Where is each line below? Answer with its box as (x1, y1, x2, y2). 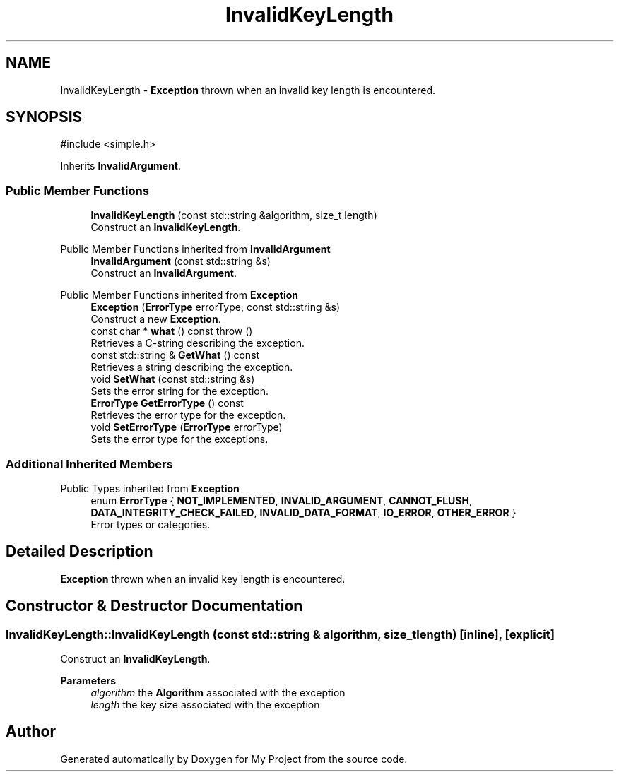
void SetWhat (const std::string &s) (90, 373, 255, 386)
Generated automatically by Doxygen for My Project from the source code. (60, 752, 408, 765)
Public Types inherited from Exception (60, 482, 240, 494)
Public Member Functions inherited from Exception (60, 289, 299, 302)
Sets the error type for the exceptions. (90, 433, 269, 446)
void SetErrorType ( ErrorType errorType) (90, 421, 283, 434)
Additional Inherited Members (6, 456, 173, 471)
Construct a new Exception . (90, 313, 221, 326)
